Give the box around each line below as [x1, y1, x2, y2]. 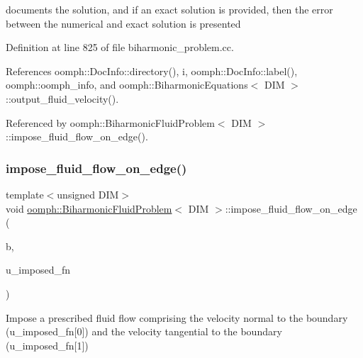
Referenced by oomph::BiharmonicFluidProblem [6, 115, 215, 130]
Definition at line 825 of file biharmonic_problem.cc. [6, 40, 234, 55]
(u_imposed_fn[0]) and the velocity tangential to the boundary [6, 324, 282, 339]
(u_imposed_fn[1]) [6, 337, 89, 352]
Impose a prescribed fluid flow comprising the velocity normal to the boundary [6, 310, 348, 325]
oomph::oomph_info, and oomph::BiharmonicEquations [6, 77, 248, 92]
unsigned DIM [57, 186, 119, 201]
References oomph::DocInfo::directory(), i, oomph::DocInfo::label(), [6, 63, 298, 78]
